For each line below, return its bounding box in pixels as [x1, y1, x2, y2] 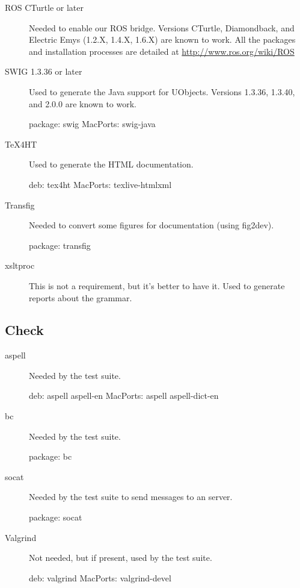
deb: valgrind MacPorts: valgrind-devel [29, 571, 171, 584]
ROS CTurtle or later [5, 1, 84, 13]
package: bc [29, 450, 72, 463]
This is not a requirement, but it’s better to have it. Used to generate [29, 279, 285, 292]
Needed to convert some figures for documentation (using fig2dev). [29, 219, 274, 231]
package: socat [29, 511, 82, 524]
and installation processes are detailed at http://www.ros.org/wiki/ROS [29, 45, 295, 57]
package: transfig [29, 239, 91, 251]
